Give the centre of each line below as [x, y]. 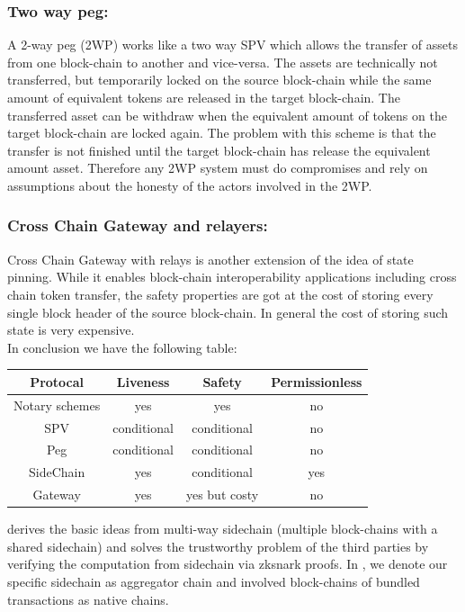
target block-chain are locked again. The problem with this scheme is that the [222, 133]
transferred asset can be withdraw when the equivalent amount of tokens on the [227, 115]
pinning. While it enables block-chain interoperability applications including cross [232, 277]
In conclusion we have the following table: [122, 347]
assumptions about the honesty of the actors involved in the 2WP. [190, 185]
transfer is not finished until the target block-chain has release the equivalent [219, 150]
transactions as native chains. [88, 599]
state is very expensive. [71, 330]
